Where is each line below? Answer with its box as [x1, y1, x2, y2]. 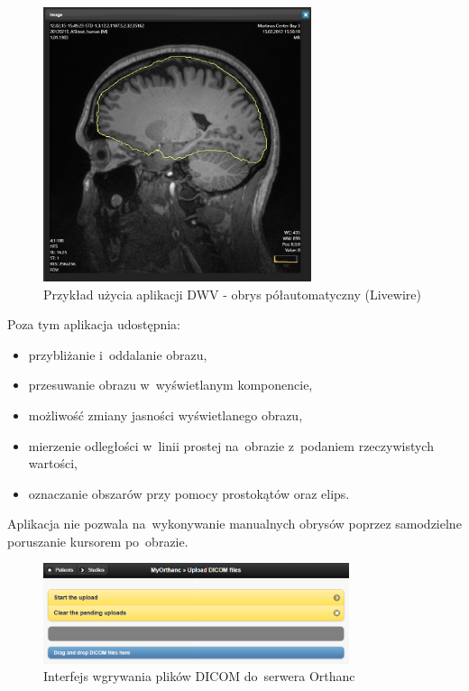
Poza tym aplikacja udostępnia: [7, 315, 181, 334]
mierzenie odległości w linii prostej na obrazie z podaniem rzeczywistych [28, 436, 434, 455]
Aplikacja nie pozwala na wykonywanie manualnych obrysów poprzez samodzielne [7, 514, 462, 533]
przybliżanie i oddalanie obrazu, [28, 345, 207, 364]
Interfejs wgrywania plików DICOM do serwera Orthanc [43, 667, 355, 686]
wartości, [28, 454, 78, 473]
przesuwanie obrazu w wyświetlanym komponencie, [28, 375, 313, 394]
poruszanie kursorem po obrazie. [7, 531, 189, 550]
